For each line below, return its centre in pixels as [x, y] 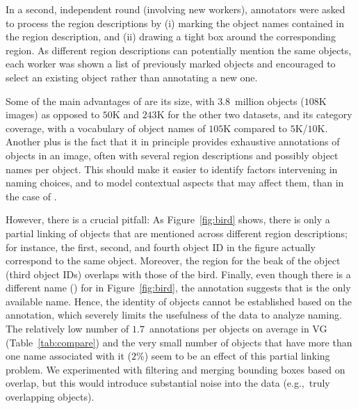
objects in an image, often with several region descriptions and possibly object [172, 155]
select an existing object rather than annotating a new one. [132, 77]
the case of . [31, 196]
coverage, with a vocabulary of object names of [106, 128]
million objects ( [270, 101]
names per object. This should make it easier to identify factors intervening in [172, 169]
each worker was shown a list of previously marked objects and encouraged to [171, 64]
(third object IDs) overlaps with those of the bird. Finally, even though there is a [178, 274]
